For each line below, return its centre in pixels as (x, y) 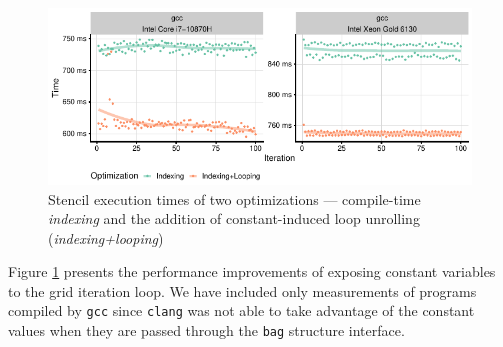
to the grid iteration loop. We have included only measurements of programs (242, 290)
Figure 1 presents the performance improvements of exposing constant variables (252, 271)
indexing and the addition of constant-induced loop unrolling (234, 218)
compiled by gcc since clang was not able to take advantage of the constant (241, 310)
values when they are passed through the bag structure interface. (206, 330)
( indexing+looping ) (106, 237)
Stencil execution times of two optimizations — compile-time (234, 198)
